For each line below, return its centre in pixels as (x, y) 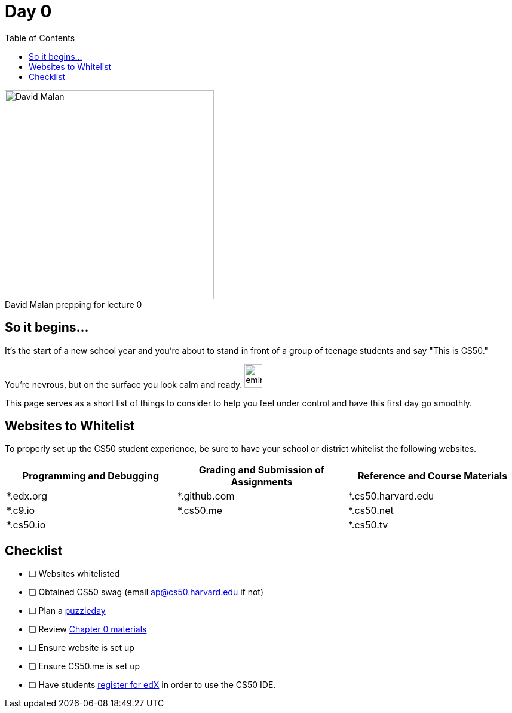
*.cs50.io (26, 525)
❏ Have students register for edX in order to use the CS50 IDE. (152, 685)
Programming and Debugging (91, 476)
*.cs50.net (371, 511)
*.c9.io (21, 511)
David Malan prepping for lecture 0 (73, 304)
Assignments (262, 482)
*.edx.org (27, 496)
